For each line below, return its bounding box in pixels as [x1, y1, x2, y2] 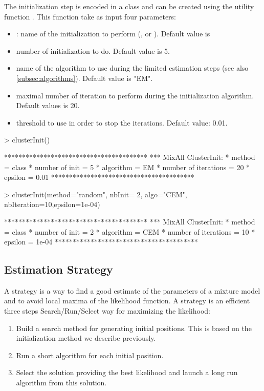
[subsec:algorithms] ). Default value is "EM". [16, 72, 153, 83]
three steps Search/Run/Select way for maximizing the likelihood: [4, 305, 210, 316]
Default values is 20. [16, 100, 80, 111]
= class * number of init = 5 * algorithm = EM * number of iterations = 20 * [4, 161, 250, 172]
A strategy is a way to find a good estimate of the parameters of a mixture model [4, 285, 260, 296]
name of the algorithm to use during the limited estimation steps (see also [16, 63, 249, 73]
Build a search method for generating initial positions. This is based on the [16, 322, 252, 333]
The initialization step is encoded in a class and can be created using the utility [4, 1, 254, 11]
